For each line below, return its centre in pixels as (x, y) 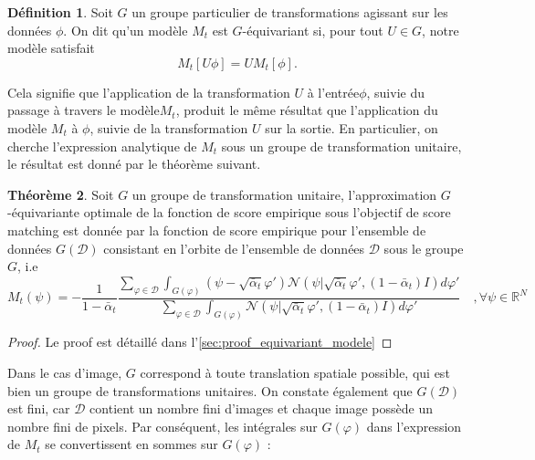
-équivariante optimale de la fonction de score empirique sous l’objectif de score (229, 212)
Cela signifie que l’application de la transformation (149, 92)
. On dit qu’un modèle (126, 30)
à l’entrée (333, 92)
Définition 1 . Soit (60, 12)
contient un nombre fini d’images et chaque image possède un (262, 408)
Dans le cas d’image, (65, 372)
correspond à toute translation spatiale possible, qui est (295, 372)
